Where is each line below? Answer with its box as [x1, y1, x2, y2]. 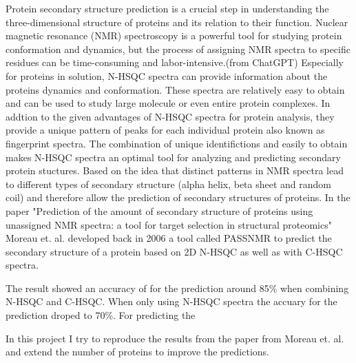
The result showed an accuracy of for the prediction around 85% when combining [6, 280, 349, 295]
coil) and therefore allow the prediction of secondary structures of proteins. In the [6, 190, 350, 205]
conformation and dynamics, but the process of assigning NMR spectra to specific [6, 41, 350, 56]
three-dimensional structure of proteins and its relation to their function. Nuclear [6, 14, 348, 29]
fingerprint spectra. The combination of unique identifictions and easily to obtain [6, 136, 348, 150]
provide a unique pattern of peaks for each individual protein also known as [6, 123, 325, 137]
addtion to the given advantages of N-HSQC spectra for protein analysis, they [6, 109, 335, 123]
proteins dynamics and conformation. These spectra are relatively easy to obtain [6, 82, 345, 96]
